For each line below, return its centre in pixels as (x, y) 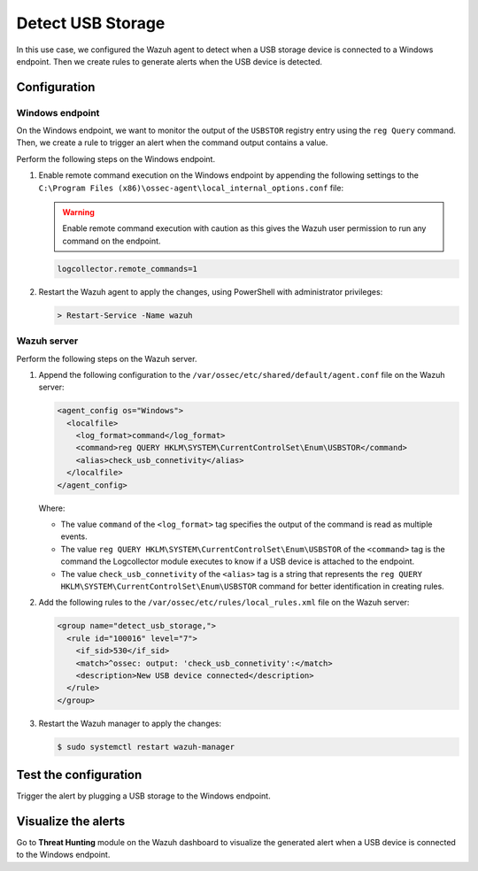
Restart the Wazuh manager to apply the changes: (130, 723)
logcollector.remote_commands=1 (127, 269)
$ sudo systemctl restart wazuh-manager (146, 747)
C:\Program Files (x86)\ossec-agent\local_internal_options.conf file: (191, 188)
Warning (78, 212)
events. (74, 536)
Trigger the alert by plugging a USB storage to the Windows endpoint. (143, 796)
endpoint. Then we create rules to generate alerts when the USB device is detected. (170, 61)
